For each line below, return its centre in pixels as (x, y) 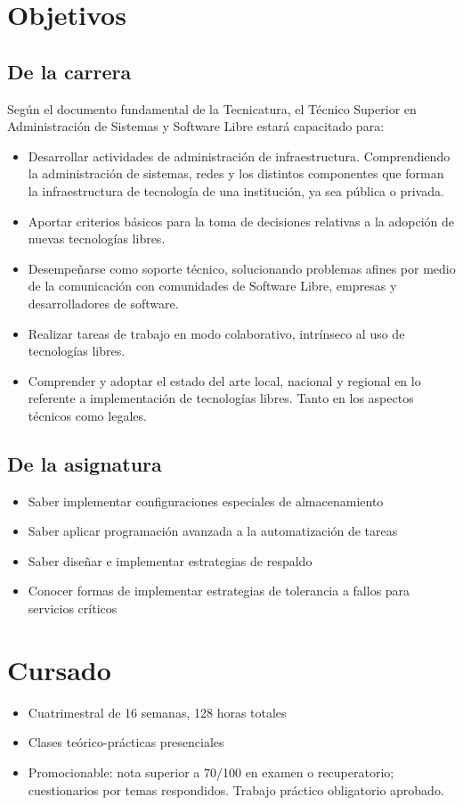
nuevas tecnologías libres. (97, 238)
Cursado (59, 669)
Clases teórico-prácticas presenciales (126, 742)
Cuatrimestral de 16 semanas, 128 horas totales (157, 712)
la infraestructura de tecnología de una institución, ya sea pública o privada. (236, 190)
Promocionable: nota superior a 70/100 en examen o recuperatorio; (211, 772)
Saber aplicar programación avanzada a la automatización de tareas (213, 531)
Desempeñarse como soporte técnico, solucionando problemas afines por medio (242, 268)
